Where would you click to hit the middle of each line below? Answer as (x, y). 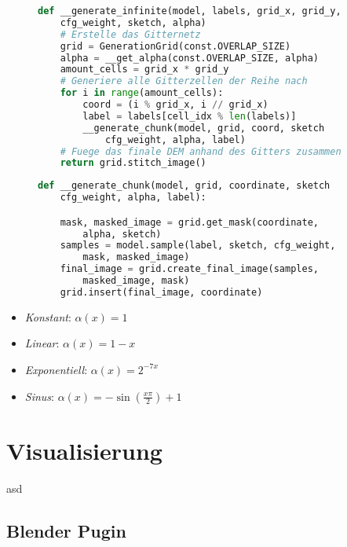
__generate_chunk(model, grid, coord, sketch (204, 128)
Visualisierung (84, 450)
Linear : (42, 343)
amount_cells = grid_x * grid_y (144, 70)
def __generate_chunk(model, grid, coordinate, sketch (184, 186)
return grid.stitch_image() (133, 163)
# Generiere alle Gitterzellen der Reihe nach (184, 81)
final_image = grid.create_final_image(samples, (189, 269)
